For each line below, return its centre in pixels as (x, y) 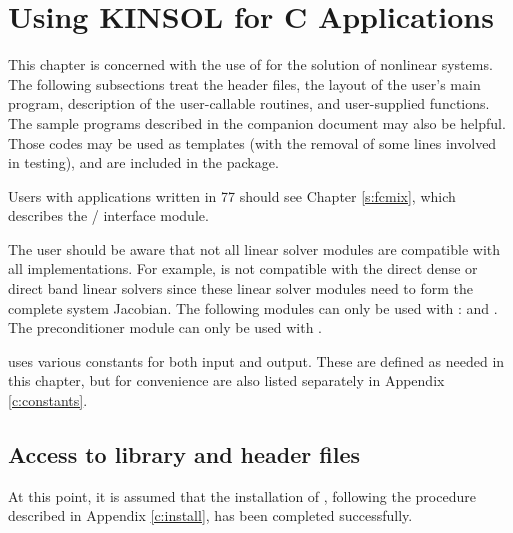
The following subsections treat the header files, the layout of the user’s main (244, 83)
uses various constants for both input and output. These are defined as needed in (256, 360)
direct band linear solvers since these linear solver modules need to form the (240, 288)
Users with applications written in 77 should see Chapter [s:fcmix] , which (232, 195)
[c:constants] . (48, 400)
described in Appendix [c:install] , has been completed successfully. (210, 515)
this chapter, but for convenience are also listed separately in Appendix (226, 380)
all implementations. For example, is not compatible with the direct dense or (243, 268)
